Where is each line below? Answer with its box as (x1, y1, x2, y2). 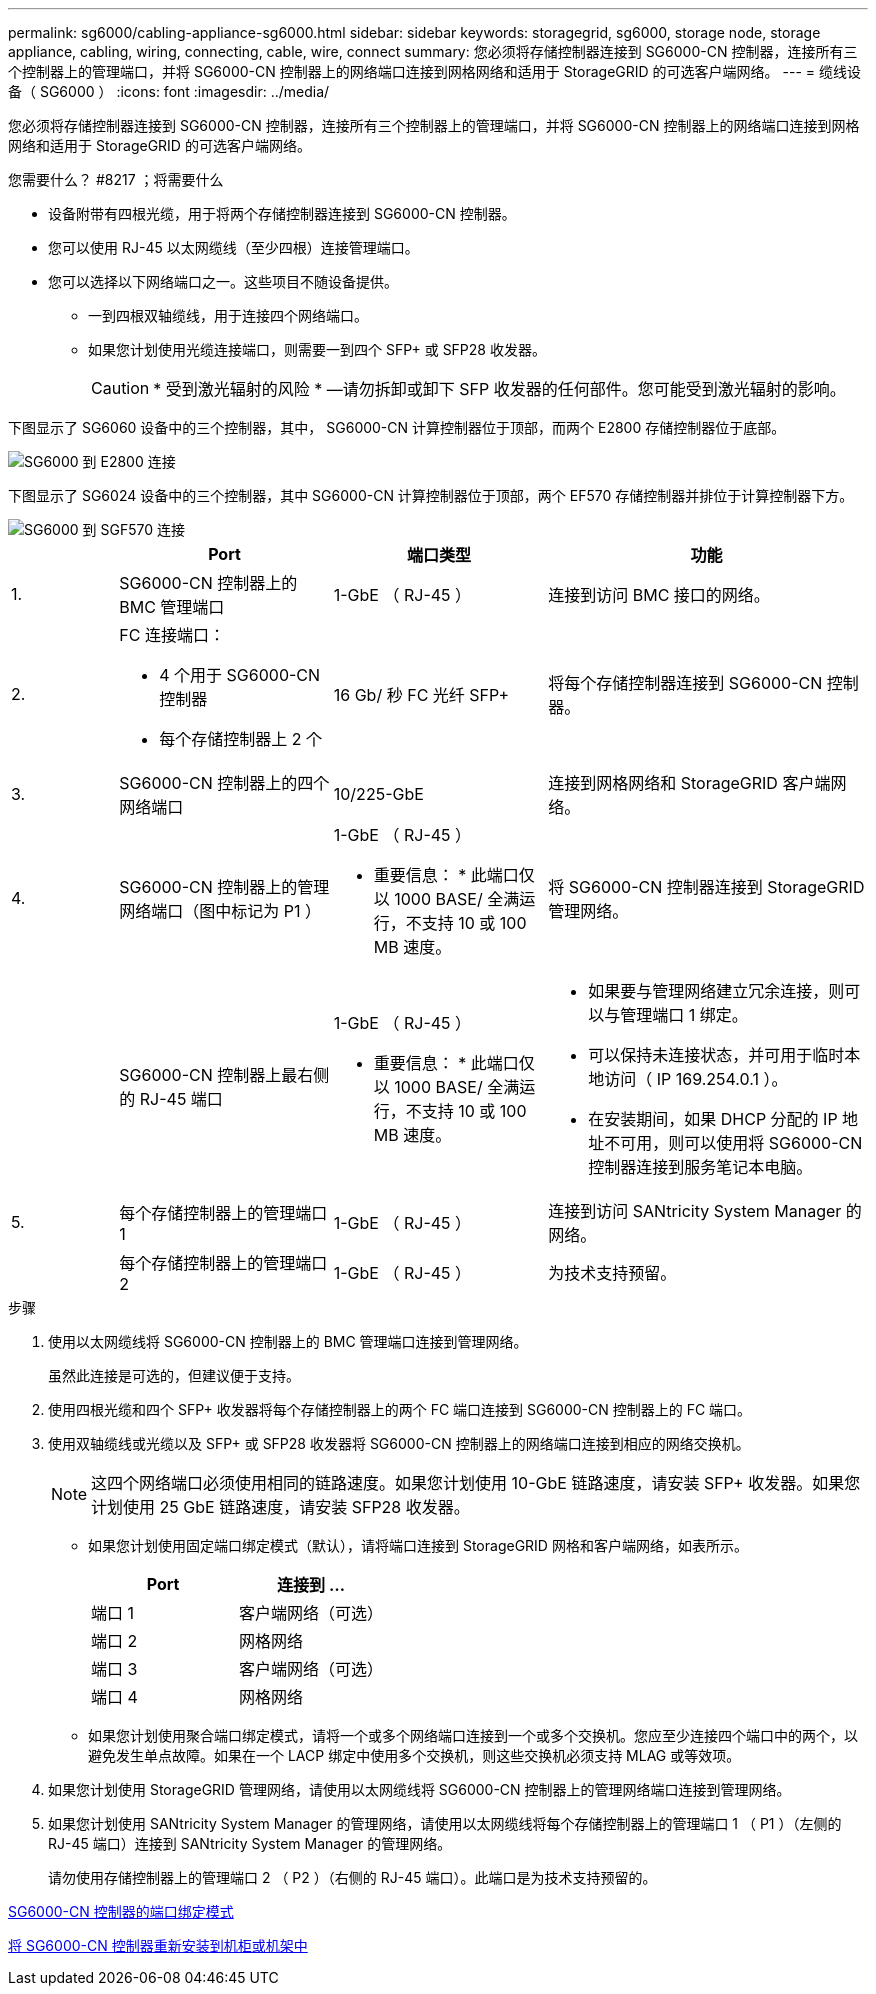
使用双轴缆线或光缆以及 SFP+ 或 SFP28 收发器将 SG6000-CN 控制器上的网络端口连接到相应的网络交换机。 (48, 1435, 750, 1452)
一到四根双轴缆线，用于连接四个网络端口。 (88, 307, 368, 324)
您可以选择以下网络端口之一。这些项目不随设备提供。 (48, 273, 398, 290)
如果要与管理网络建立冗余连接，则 (588, 981, 845, 1001)
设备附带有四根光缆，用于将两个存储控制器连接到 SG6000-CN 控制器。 (48, 205, 516, 222)
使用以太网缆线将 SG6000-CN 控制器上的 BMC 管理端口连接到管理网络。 (48, 1333, 528, 1350)
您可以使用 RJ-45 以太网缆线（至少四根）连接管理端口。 (48, 239, 419, 256)
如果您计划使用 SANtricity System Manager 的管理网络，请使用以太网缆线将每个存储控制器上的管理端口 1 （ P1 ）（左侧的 (48, 1815, 842, 1832)
